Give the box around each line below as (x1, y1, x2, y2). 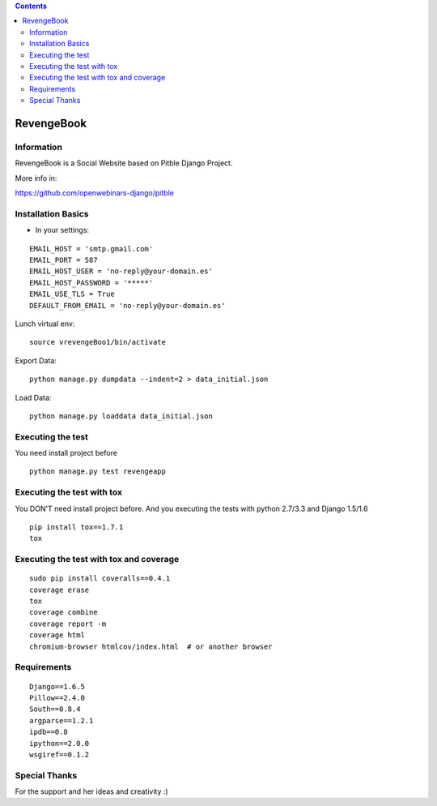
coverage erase (29, 585, 90, 594)
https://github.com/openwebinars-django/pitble (15, 188, 174, 198)
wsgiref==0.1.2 (29, 750, 90, 759)
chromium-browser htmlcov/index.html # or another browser (29, 641, 273, 651)
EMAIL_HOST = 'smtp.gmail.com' (29, 244, 154, 253)
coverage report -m (29, 619, 107, 628)
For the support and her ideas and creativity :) (15, 787, 169, 796)
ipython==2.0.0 (29, 739, 90, 748)
